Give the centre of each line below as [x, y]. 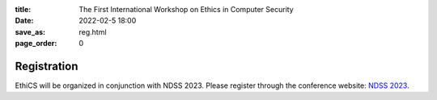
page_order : [36, 44]
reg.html [93, 31]
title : [23, 9]
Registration [47, 66]
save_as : [30, 31]
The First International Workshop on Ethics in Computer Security [187, 9]
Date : [24, 21]
